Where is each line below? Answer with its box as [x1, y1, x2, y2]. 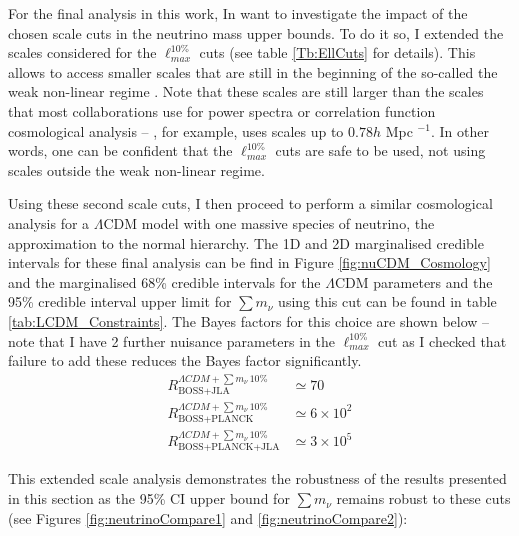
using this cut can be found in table [278, 291, 497, 312]
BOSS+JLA [178, 385, 230, 396]
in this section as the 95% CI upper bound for [8, 488, 290, 509]
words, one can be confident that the [8, 140, 233, 161]
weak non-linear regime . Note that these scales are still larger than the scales [8, 81, 484, 102]
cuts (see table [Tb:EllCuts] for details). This [199, 42, 476, 63]
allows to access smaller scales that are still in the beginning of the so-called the [8, 61, 498, 82]
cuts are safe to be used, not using [275, 140, 486, 161]
